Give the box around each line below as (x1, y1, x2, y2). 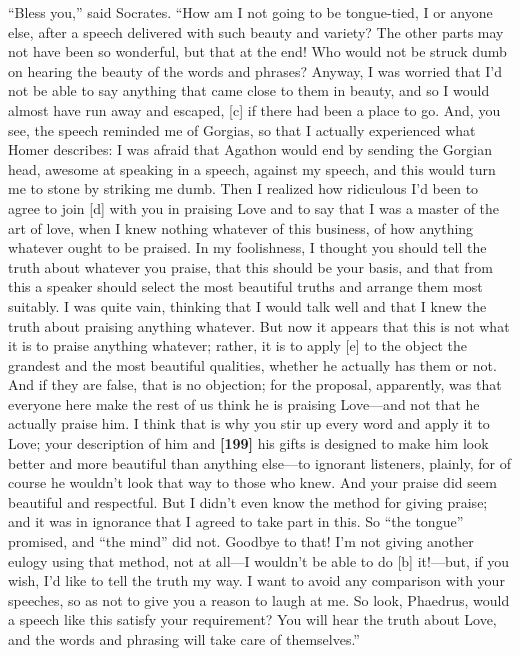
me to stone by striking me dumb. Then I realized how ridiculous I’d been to (8, 178, 479, 199)
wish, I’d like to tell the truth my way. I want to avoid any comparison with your (8, 570, 505, 591)
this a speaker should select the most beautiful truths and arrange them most (8, 276, 483, 297)
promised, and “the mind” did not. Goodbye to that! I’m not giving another (8, 531, 474, 552)
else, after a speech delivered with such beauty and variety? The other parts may (8, 21, 504, 42)
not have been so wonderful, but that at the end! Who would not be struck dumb (8, 41, 507, 62)
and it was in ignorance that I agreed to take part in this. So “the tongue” (8, 511, 464, 532)
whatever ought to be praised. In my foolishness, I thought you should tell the (8, 237, 487, 258)
